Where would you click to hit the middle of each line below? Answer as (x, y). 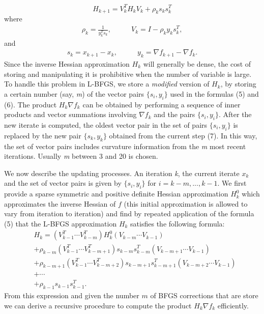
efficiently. (233, 305)
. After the (235, 114)
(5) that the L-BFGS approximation (61, 223)
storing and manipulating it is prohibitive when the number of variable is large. (128, 74)
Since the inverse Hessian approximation (67, 63)
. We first (232, 183)
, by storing (238, 84)
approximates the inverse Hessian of (60, 203)
